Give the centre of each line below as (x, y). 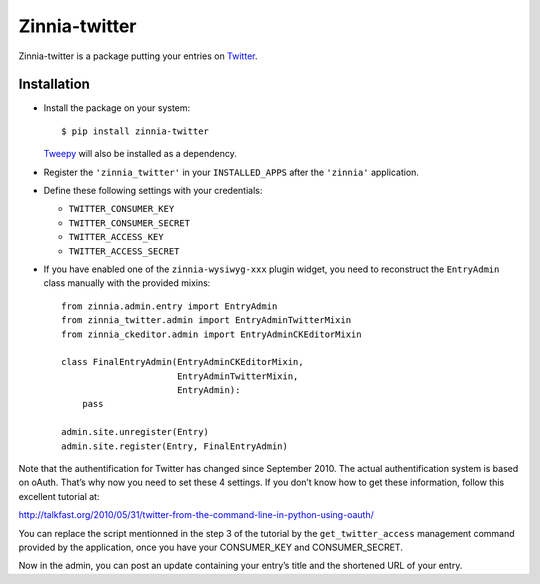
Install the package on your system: (117, 108)
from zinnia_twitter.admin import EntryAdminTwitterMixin (206, 320)
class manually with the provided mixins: (127, 283)
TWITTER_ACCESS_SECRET (124, 251)
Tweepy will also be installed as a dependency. (140, 154)
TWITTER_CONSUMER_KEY (121, 209)
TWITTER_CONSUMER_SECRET (129, 223)
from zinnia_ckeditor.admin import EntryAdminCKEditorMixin (211, 334)
